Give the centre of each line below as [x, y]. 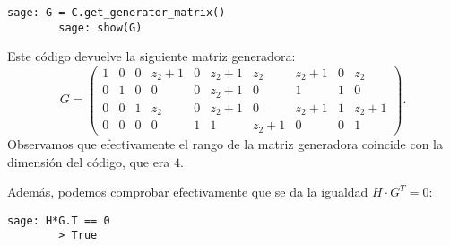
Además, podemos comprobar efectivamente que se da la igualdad [188, 192]
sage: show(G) [100, 27]
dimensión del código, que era [89, 161]
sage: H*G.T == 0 [59, 220]
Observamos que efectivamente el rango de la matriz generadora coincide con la [225, 143]
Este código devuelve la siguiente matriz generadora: [151, 56]
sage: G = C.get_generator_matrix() [117, 13]
